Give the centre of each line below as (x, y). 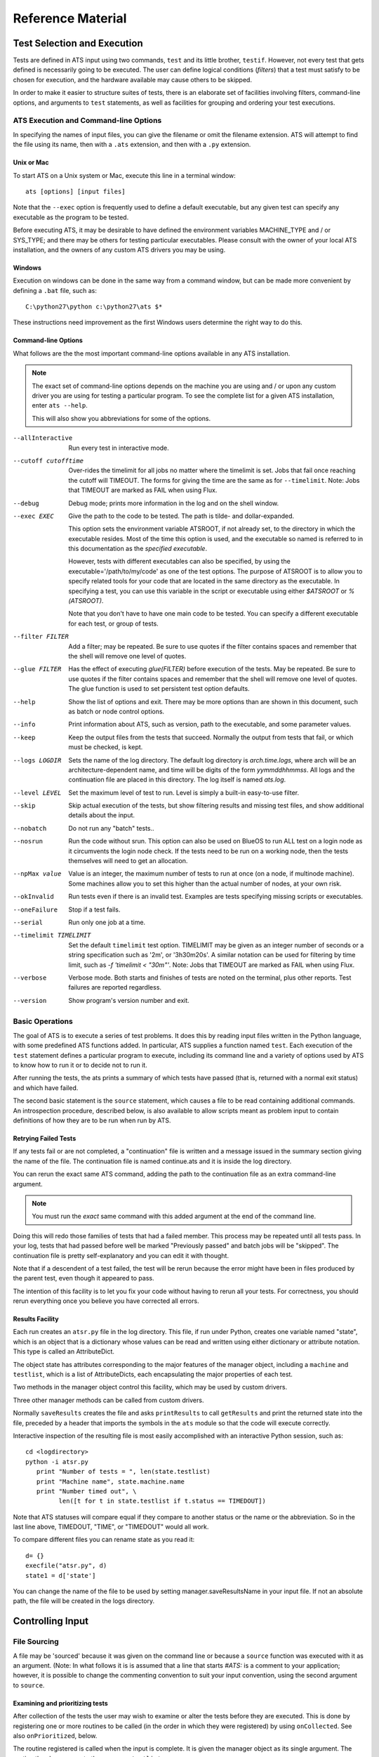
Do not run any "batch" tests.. (111, 828)
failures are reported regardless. (115, 987)
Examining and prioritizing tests (60, 1703)
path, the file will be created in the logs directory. (84, 1601)
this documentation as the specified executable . (138, 549)
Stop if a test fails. (94, 909)
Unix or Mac (31, 162)
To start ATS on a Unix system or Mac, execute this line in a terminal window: (125, 175)
